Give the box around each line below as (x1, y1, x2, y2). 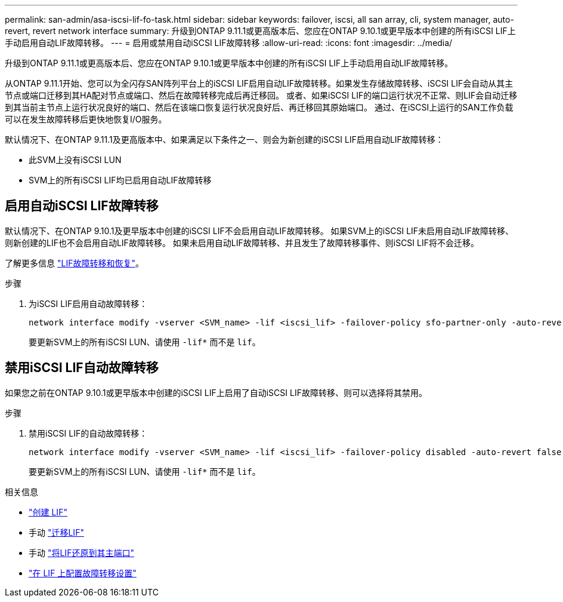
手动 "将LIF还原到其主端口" (29, 547, 134, 558)
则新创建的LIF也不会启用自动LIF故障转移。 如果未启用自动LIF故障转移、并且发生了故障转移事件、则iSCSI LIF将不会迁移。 (5, 237, 479, 248)
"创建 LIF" (29, 506, 67, 517)
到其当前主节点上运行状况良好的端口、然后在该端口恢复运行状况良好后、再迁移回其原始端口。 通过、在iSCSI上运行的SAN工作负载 (5, 102, 513, 112)
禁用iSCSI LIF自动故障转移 (5, 360, 159, 376)
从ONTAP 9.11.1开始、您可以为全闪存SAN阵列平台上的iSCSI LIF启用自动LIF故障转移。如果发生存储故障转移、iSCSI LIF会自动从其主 (5, 78, 513, 88)
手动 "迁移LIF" (29, 527, 84, 537)
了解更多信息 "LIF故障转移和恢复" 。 (5, 257, 144, 268)
